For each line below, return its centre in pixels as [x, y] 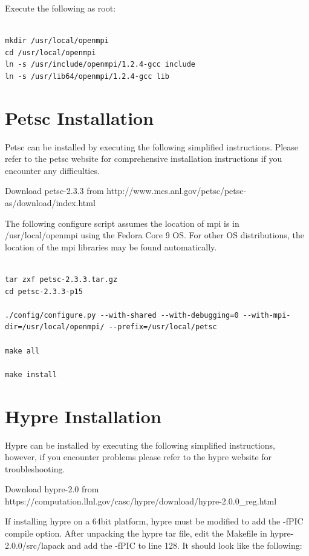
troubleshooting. [35, 468]
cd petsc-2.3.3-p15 [44, 291]
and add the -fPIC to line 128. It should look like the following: [185, 545]
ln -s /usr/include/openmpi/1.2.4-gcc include [100, 65]
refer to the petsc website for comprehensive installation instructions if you [144, 159]
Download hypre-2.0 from [52, 489]
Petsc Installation [80, 117]
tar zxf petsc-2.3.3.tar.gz [61, 280]
